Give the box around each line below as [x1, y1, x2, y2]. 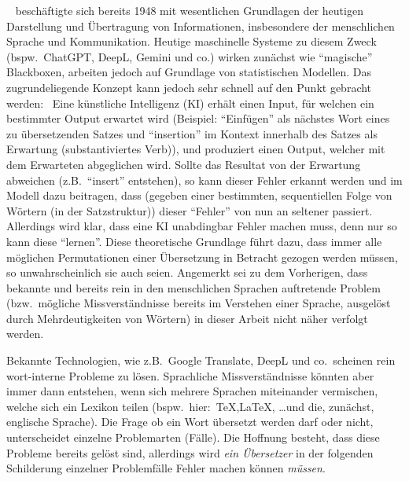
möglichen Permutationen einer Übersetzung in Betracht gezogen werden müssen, [6, 248, 398, 265]
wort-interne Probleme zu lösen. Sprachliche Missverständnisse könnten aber [6, 367, 374, 384]
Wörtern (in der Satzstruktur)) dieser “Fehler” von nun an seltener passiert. [6, 202, 373, 218]
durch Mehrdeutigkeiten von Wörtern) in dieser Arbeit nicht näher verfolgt [6, 310, 368, 326]
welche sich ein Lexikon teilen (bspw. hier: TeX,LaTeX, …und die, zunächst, [6, 398, 374, 414]
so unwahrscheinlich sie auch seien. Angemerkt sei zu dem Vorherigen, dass [6, 264, 368, 281]
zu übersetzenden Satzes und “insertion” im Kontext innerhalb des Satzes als [6, 125, 378, 141]
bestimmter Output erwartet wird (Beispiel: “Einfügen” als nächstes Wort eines [6, 110, 390, 127]
